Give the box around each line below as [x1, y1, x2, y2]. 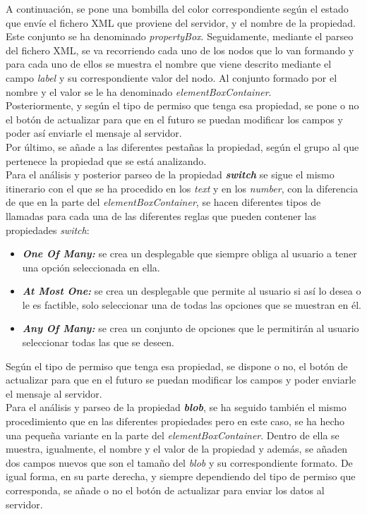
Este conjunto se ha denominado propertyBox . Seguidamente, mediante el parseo [6, 29, 354, 44]
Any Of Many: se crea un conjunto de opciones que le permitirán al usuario [22, 321, 359, 336]
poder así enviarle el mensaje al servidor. [6, 126, 182, 140]
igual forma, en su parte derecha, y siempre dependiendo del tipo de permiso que [6, 469, 356, 484]
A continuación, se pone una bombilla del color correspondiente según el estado [6, 1, 349, 16]
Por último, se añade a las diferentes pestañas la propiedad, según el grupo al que [6, 139, 359, 154]
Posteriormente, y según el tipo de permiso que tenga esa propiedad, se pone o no [6, 98, 359, 113]
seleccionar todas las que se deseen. [22, 335, 174, 350]
